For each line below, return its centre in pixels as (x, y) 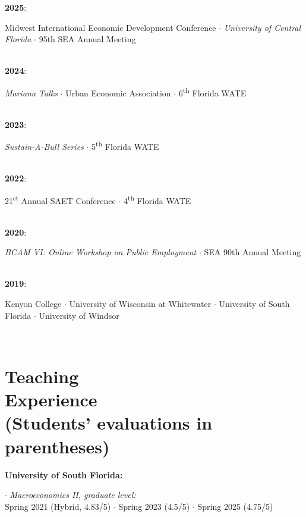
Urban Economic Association (118, 93)
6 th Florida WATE (212, 92)
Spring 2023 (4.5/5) (154, 506)
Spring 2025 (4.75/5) (235, 506)
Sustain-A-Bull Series (44, 147)
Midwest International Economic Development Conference (111, 27)
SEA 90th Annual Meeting (253, 252)
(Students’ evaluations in (109, 423)
